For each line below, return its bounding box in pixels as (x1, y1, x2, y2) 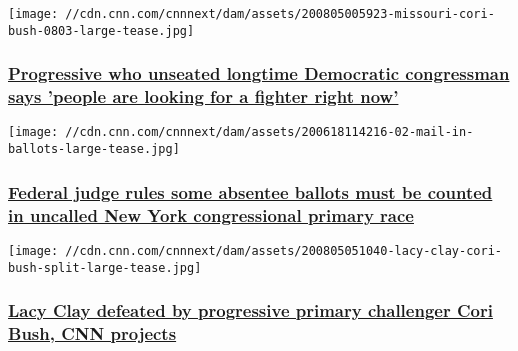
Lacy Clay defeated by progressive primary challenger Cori (8, 298, 493, 323)
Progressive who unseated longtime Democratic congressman (8, 61, 510, 86)
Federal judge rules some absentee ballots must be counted (8, 179, 493, 204)
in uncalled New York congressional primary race (8, 202, 414, 227)
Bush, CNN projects (8, 321, 177, 346)
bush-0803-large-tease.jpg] (8, 23, 195, 38)
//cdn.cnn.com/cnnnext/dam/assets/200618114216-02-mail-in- (65, 125, 474, 140)
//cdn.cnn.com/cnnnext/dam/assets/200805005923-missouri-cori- (65, 7, 495, 21)
